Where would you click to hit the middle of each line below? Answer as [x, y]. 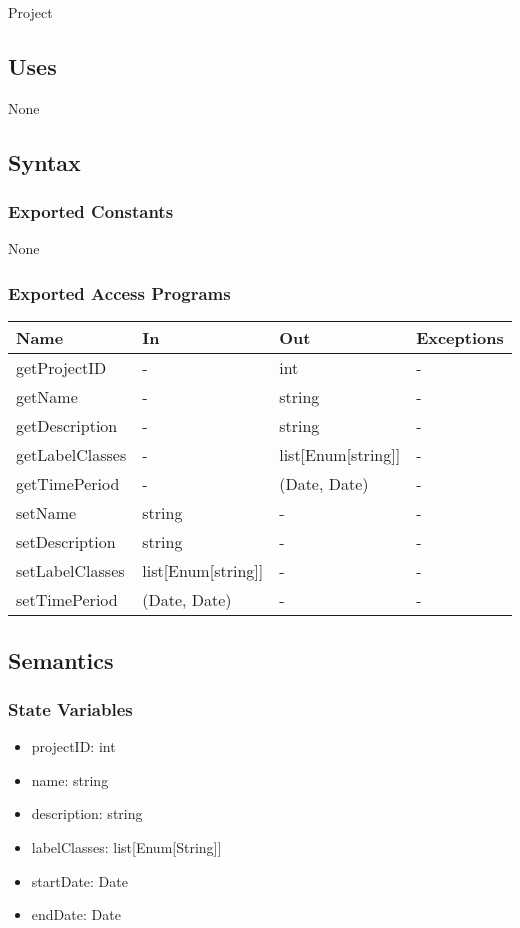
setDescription [66, 542]
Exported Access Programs [119, 292]
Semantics [61, 659]
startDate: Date [79, 880]
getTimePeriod [68, 484]
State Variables [70, 708]
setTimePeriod [67, 600]
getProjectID [61, 368]
